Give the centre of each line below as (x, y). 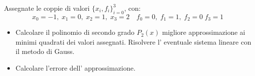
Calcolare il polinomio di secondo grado (75, 32)
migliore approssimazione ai (203, 32)
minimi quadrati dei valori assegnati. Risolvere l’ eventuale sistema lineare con (133, 41)
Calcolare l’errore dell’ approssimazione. (75, 68)
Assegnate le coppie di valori (47, 8)
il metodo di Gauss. (45, 51)
